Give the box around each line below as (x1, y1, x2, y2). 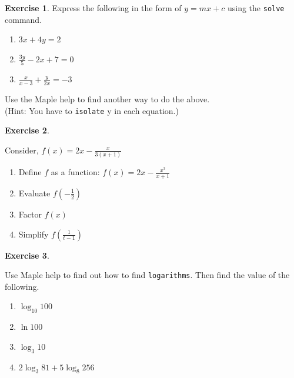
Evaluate (18, 186, 51, 199)
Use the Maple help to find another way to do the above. (5, 92, 210, 105)
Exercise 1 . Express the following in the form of (5, 2, 182, 14)
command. (5, 13, 42, 25)
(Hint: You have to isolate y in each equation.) (5, 104, 179, 116)
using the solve (227, 2, 285, 14)
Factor (18, 208, 42, 220)
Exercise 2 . (5, 124, 49, 136)
